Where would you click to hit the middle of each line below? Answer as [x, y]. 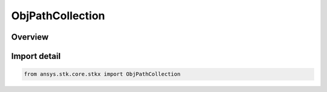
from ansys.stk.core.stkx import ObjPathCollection [102, 74]
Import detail [36, 56]
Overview [30, 37]
